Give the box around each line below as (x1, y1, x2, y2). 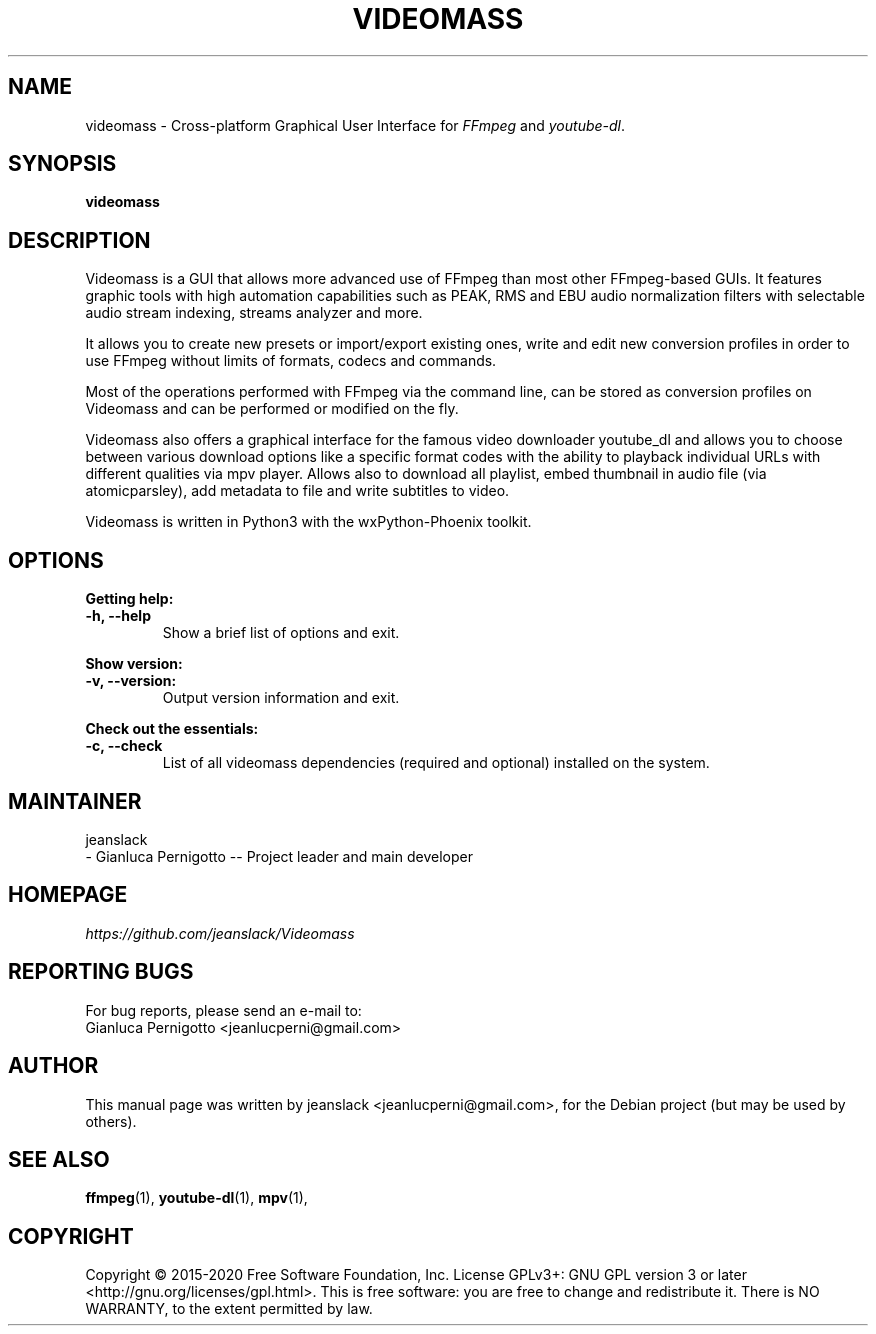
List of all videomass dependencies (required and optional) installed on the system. (162, 754, 710, 772)
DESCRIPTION (8, 227, 151, 253)
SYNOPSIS (8, 151, 117, 177)
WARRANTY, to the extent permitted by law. (85, 1300, 373, 1318)
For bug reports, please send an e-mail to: (85, 1001, 362, 1019)
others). (85, 1112, 137, 1130)
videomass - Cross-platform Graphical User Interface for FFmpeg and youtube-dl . (85, 116, 626, 134)
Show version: (85, 655, 183, 673)
